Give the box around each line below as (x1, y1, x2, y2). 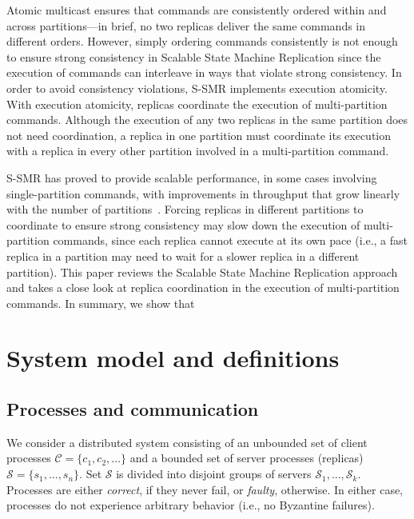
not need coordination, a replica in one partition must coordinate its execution (6, 126, 392, 143)
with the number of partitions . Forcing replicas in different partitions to (6, 201, 364, 218)
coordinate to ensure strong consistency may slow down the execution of (6, 216, 360, 233)
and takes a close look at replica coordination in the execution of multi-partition (6, 279, 400, 296)
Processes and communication (6, 397, 259, 421)
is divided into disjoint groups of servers (116, 465, 312, 482)
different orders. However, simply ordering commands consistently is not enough (6, 33, 398, 50)
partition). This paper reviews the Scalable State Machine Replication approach (6, 263, 398, 280)
